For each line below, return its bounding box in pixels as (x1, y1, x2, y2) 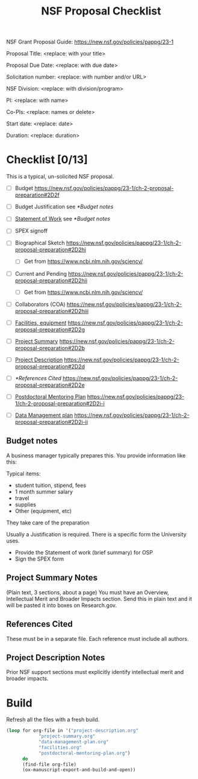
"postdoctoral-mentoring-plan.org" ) (38, 750, 131, 756)
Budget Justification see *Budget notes (14, 203, 114, 211)
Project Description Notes (6, 652, 105, 663)
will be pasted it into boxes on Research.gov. (6, 602, 117, 609)
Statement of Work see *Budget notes (14, 215, 110, 223)
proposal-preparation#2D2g (14, 326, 85, 333)
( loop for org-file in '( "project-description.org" (6, 728, 138, 734)
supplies (14, 501, 36, 508)
